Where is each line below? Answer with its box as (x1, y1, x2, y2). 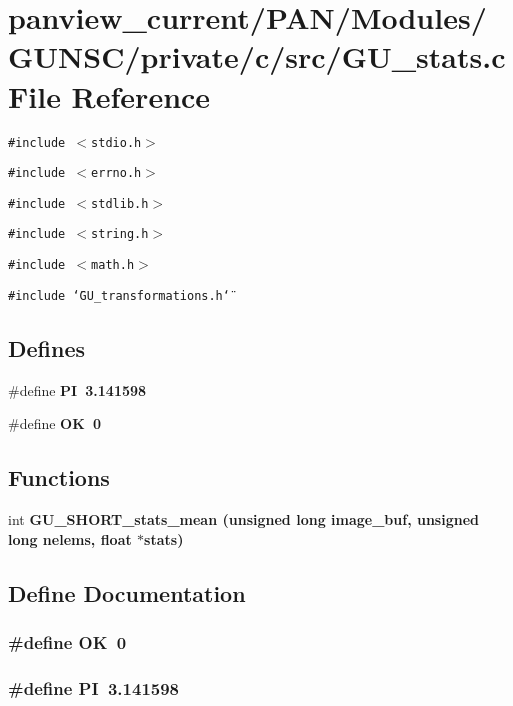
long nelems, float (8, 528, 132, 549)
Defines (8, 332, 86, 363)
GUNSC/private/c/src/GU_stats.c (8, 36, 506, 77)
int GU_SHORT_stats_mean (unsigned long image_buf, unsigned (8, 509, 480, 530)
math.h (91, 258, 135, 273)
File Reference (8, 75, 211, 116)
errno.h (91, 166, 142, 181)
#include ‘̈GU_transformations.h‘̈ (8, 288, 230, 303)
